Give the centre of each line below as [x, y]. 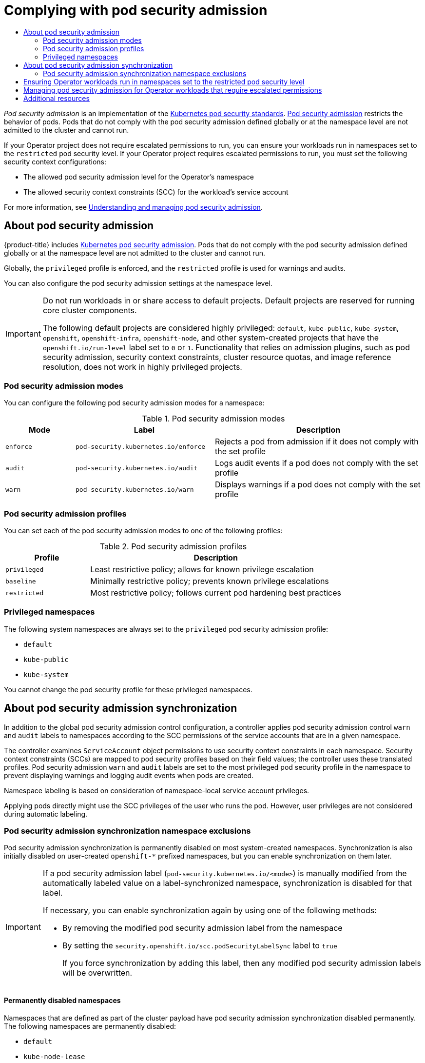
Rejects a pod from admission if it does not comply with [317, 442]
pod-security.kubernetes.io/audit [136, 468]
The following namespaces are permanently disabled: [90, 1026]
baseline [21, 581]
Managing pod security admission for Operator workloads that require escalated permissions [173, 90]
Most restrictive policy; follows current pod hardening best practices [216, 593]
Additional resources [57, 98]
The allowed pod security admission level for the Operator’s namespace [139, 177]
